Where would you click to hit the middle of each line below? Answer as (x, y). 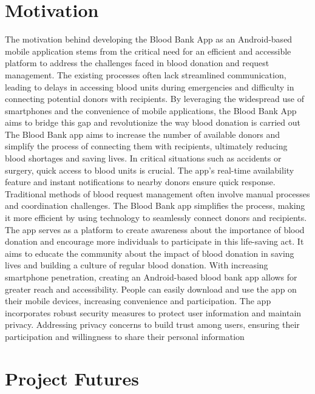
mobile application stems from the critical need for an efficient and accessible (148, 51)
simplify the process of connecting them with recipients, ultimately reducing (146, 146)
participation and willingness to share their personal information (125, 336)
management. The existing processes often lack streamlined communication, (146, 74)
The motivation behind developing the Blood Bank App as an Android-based (149, 39)
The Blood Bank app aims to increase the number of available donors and (143, 134)
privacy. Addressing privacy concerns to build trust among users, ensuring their (152, 324)
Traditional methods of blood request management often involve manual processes (157, 193)
